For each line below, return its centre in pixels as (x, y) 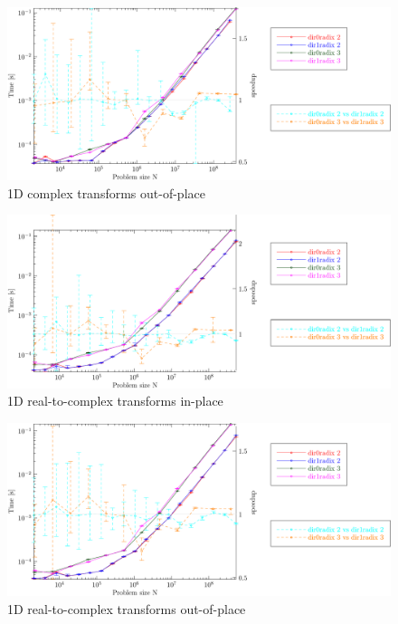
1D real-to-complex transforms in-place (115, 401)
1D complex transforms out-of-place (106, 192)
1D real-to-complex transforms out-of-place (127, 608)
